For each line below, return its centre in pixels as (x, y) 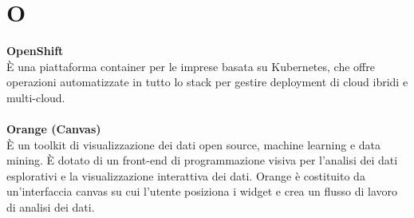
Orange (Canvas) (54, 129)
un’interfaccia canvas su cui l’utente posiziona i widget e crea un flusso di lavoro (202, 191)
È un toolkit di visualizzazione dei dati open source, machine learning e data (194, 144)
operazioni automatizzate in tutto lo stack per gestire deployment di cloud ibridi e (207, 82)
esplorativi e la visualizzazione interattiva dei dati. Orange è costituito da (186, 175)
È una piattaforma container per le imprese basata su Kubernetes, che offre (191, 66)
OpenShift (35, 51)
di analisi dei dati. (51, 207)
